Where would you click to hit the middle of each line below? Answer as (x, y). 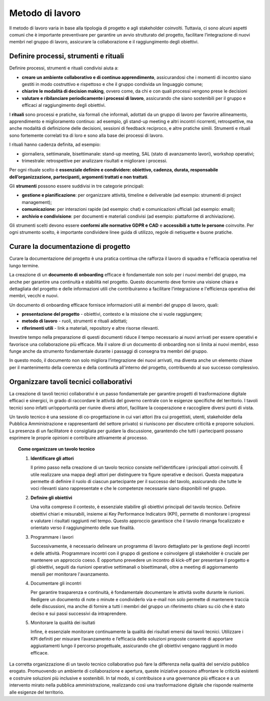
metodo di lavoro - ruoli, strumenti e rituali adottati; (74, 321)
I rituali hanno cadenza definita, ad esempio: (55, 144)
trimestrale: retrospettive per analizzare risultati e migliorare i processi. (94, 160)
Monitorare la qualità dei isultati (63, 623)
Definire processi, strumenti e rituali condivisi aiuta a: (64, 68)
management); (37, 202)
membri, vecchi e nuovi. (34, 296)
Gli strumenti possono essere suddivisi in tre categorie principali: (77, 186)
